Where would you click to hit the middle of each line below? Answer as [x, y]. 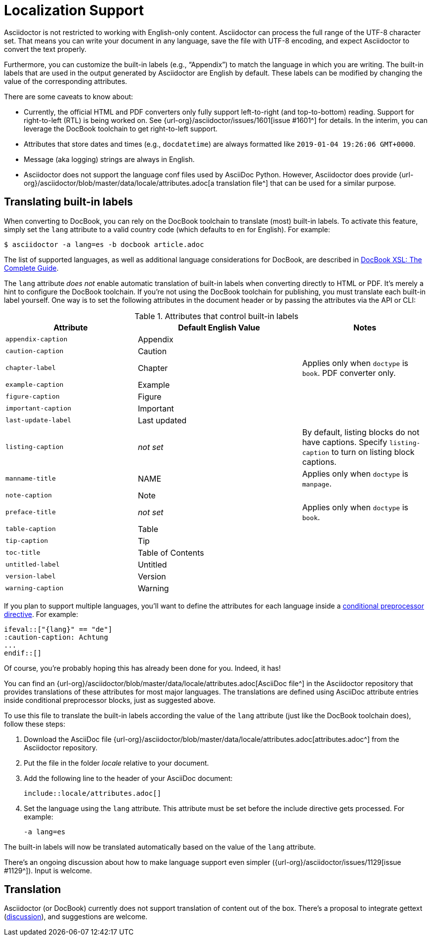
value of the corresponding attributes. [66, 81]
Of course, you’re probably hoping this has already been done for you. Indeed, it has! [143, 668]
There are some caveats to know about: [69, 96]
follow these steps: [35, 724]
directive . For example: [41, 614]
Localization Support [74, 10]
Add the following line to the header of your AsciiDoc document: [128, 778]
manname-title [31, 479]
